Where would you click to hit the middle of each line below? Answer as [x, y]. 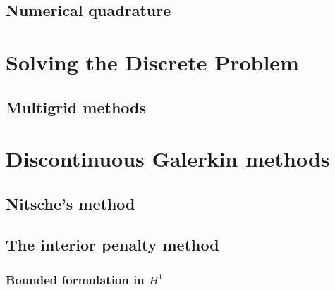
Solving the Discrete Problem [152, 62]
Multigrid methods [76, 107]
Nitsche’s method [71, 203]
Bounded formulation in [75, 279]
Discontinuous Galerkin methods [168, 159]
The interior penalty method [112, 245]
